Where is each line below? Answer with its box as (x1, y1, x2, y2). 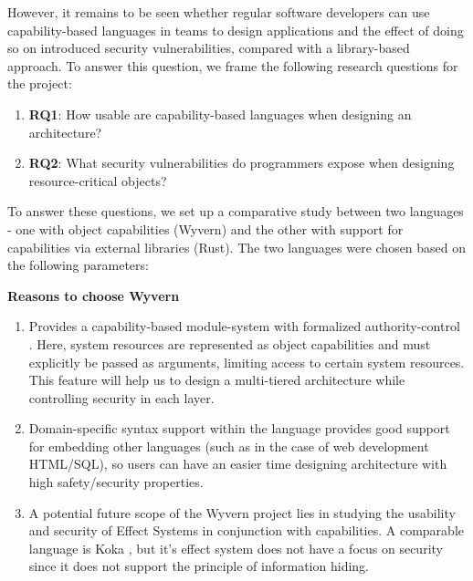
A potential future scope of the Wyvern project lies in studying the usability (28, 503, 456, 522)
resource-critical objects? (28, 171, 167, 190)
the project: (7, 74, 72, 93)
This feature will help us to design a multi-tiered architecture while (28, 370, 405, 389)
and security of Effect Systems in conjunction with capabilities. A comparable (28, 521, 464, 540)
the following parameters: (7, 255, 149, 275)
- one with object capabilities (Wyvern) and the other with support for (7, 219, 404, 238)
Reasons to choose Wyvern (7, 285, 180, 305)
